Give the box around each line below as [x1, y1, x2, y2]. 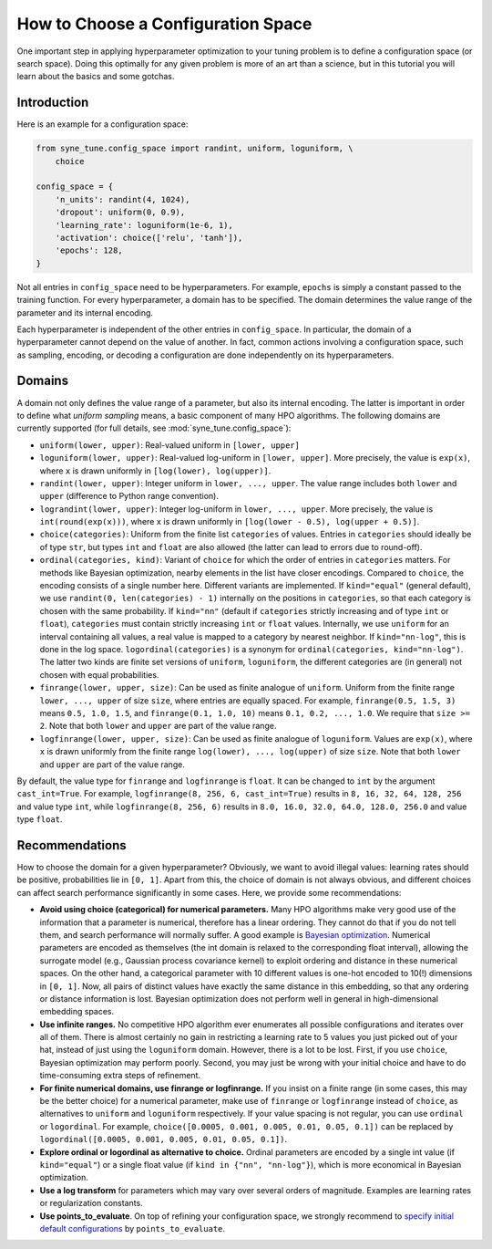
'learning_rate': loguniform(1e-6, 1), [55, 220, 234, 230]
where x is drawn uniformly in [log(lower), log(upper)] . [39, 465, 272, 476]
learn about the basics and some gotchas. [16, 71, 175, 82]
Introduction [16, 95, 89, 110]
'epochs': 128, [55, 245, 123, 255]
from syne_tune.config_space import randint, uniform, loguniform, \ [36, 143, 354, 154]
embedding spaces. [39, 1006, 115, 1017]
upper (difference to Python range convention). [39, 491, 219, 502]
